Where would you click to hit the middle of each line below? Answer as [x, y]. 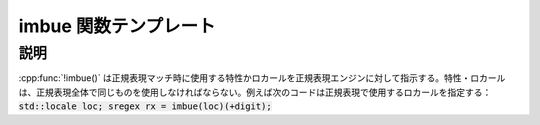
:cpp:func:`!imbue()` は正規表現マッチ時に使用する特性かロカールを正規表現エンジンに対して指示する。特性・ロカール [262, 78]
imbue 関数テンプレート [117, 26]
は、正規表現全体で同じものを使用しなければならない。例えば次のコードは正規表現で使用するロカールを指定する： [255, 92]
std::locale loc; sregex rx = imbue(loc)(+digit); [145, 106]
